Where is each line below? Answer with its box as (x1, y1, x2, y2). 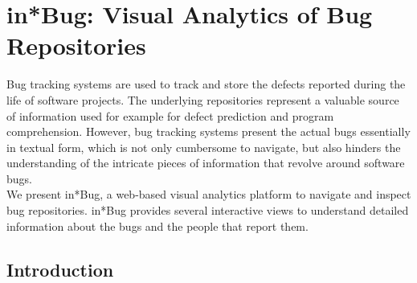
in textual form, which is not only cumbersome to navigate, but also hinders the (6, 138, 401, 155)
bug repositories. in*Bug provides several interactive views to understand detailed (6, 202, 409, 219)
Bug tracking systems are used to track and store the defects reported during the (6, 76, 406, 92)
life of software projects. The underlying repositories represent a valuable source (6, 91, 399, 108)
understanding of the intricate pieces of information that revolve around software (6, 154, 405, 171)
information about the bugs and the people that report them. (6, 217, 309, 234)
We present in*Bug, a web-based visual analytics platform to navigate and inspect (6, 186, 411, 203)
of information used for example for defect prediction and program (6, 107, 334, 124)
